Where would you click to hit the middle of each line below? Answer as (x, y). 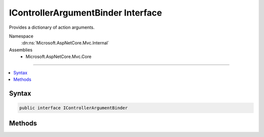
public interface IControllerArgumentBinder (74, 108)
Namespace (21, 36)
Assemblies (21, 50)
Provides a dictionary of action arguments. (52, 27)
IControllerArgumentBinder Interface (86, 13)
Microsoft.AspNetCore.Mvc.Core (58, 57)
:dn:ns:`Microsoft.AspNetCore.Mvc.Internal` (65, 43)
